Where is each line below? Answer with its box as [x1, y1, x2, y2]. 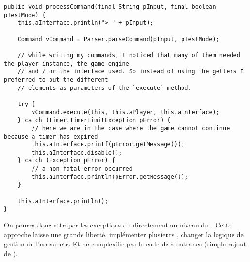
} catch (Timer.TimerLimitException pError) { [17, 117, 171, 124]
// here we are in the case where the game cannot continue [32, 124, 230, 132]
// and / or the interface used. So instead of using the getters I [17, 68, 244, 75]
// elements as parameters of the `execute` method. [17, 84, 192, 91]
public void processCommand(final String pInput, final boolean [4, 3, 216, 10]
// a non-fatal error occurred [32, 165, 133, 173]
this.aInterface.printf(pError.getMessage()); [32, 141, 185, 148]
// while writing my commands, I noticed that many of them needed [17, 52, 240, 59]
